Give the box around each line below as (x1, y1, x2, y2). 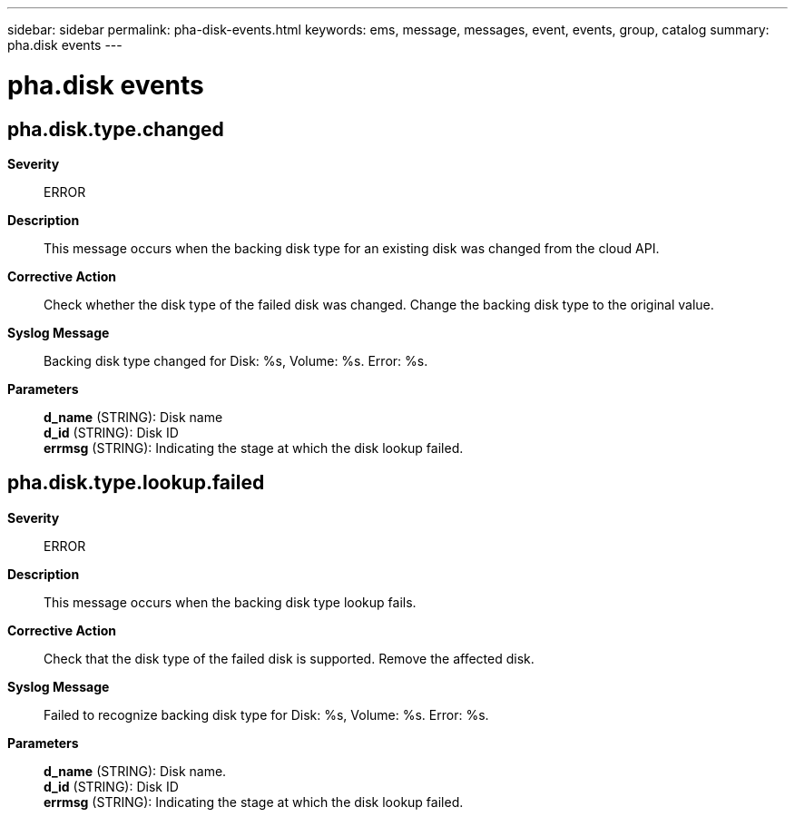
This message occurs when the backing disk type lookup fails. (44, 594, 417, 610)
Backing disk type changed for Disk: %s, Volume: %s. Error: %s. (44, 352, 428, 369)
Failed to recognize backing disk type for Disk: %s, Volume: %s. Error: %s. (44, 706, 489, 723)
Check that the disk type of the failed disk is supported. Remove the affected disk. (44, 650, 535, 666)
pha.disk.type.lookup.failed (7, 471, 265, 495)
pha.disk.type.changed (7, 117, 224, 141)
